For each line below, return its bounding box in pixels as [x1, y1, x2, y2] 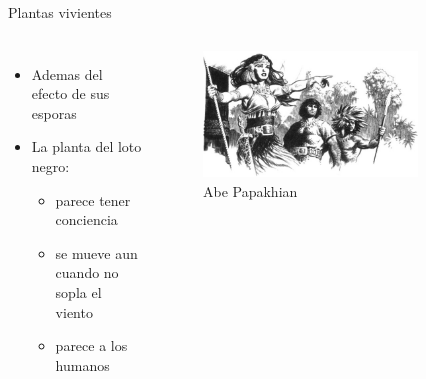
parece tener [55, 189, 131, 210]
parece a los [55, 335, 128, 356]
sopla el [55, 281, 102, 302]
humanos [55, 354, 110, 375]
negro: [31, 155, 70, 176]
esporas [31, 102, 77, 123]
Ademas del [31, 63, 103, 84]
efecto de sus [31, 83, 110, 104]
